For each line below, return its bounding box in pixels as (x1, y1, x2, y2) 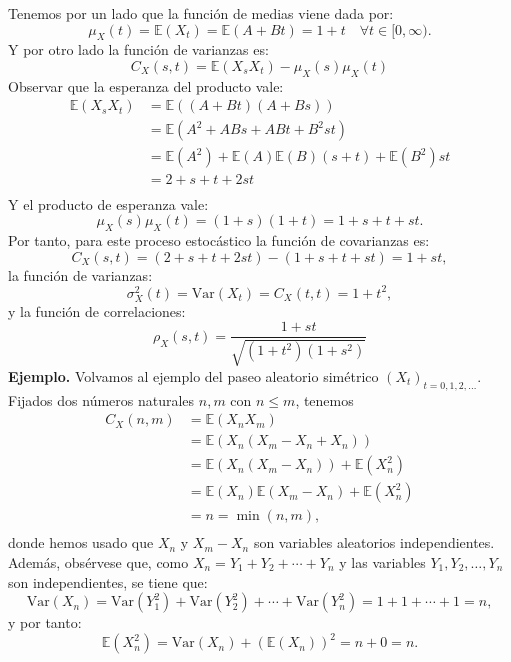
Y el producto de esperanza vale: (8, 193, 209, 214)
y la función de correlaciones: (8, 300, 186, 321)
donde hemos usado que (8, 532, 154, 553)
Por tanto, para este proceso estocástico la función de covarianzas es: (8, 229, 430, 250)
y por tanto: (8, 612, 82, 633)
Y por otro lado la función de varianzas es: (8, 39, 269, 60)
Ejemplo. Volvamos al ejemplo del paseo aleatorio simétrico (8, 365, 379, 386)
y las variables (339, 551, 426, 572)
